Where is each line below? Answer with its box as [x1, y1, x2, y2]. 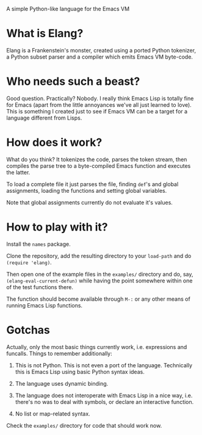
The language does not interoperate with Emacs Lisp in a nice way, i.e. [15, 392, 193, 399]
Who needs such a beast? [6, 74, 140, 88]
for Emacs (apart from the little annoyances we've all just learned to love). [6, 101, 192, 109]
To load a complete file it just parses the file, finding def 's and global [6, 180, 179, 188]
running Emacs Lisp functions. [6, 301, 83, 309]
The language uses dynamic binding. [15, 379, 109, 387]
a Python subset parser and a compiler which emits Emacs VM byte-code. [6, 53, 193, 60]
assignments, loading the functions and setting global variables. [6, 187, 167, 194]
